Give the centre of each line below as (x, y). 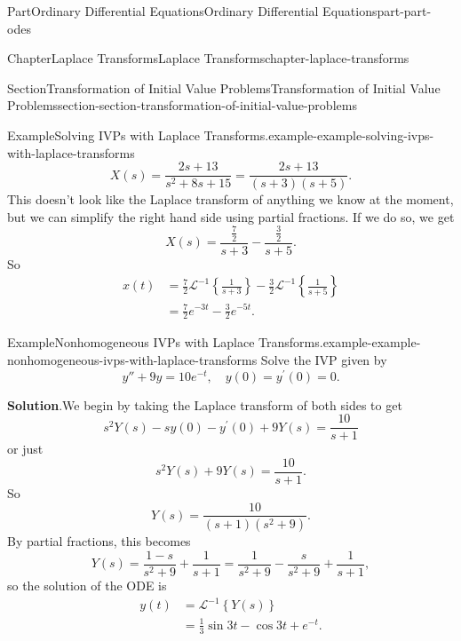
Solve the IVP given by (324, 359)
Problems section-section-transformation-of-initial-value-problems (182, 105)
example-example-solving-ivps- (351, 135)
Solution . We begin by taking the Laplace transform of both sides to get (205, 404)
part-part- (404, 11)
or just (25, 449)
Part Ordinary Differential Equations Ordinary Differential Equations (192, 11)
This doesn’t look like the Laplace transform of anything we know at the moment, (230, 199)
